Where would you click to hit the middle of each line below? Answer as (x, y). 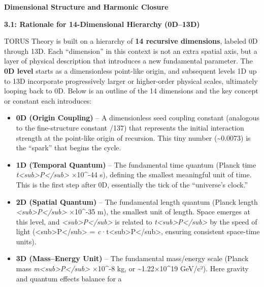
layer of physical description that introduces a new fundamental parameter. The (128, 61)
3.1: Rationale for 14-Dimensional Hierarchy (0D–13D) (102, 24)
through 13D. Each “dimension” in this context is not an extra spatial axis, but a (131, 51)
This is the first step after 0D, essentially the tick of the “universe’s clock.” (132, 184)
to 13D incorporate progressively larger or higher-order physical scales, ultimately (131, 81)
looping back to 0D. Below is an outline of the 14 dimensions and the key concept (131, 91)
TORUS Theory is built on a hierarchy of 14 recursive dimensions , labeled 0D (131, 41)
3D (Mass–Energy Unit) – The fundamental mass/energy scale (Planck (132, 258)
